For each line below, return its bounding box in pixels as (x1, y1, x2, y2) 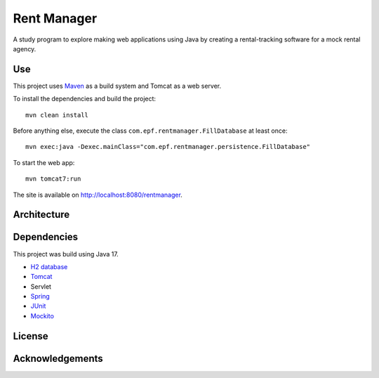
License (13, 330, 48, 342)
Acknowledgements (13, 352, 103, 365)
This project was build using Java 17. (13, 249, 119, 258)
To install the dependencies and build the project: (13, 95, 157, 103)
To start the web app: (13, 158, 75, 167)
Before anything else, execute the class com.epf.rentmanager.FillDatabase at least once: (13, 126, 288, 135)
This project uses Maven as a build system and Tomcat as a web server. (13, 82, 221, 90)
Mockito (30, 311, 54, 320)
